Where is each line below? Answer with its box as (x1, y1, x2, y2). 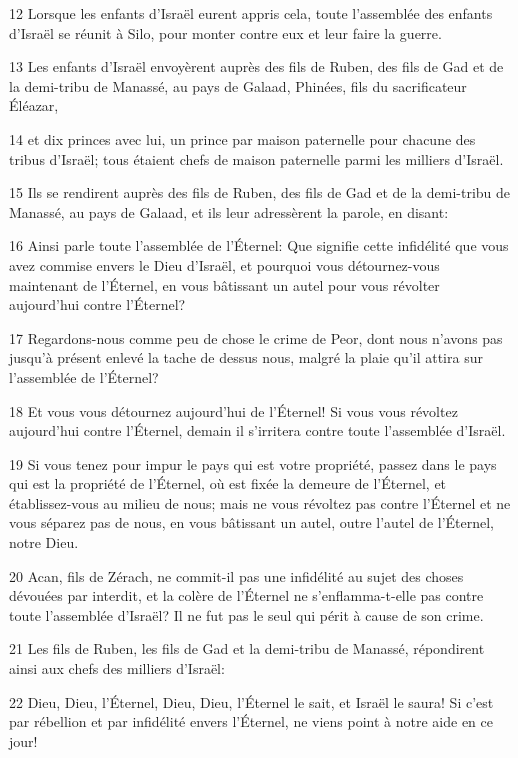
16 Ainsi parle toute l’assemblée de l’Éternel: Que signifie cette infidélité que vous (9, 235, 509, 256)
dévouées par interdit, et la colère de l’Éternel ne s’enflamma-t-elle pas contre (9, 585, 484, 606)
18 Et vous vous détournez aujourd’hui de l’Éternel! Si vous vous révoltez (9, 400, 458, 421)
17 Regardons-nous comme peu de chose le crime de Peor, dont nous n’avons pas (9, 327, 503, 348)
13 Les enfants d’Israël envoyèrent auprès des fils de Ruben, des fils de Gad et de (9, 56, 504, 77)
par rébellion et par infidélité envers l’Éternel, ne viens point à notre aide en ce (9, 711, 493, 732)
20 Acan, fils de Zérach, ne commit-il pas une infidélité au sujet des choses (9, 565, 464, 586)
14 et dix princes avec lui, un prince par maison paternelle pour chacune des (9, 128, 476, 149)
